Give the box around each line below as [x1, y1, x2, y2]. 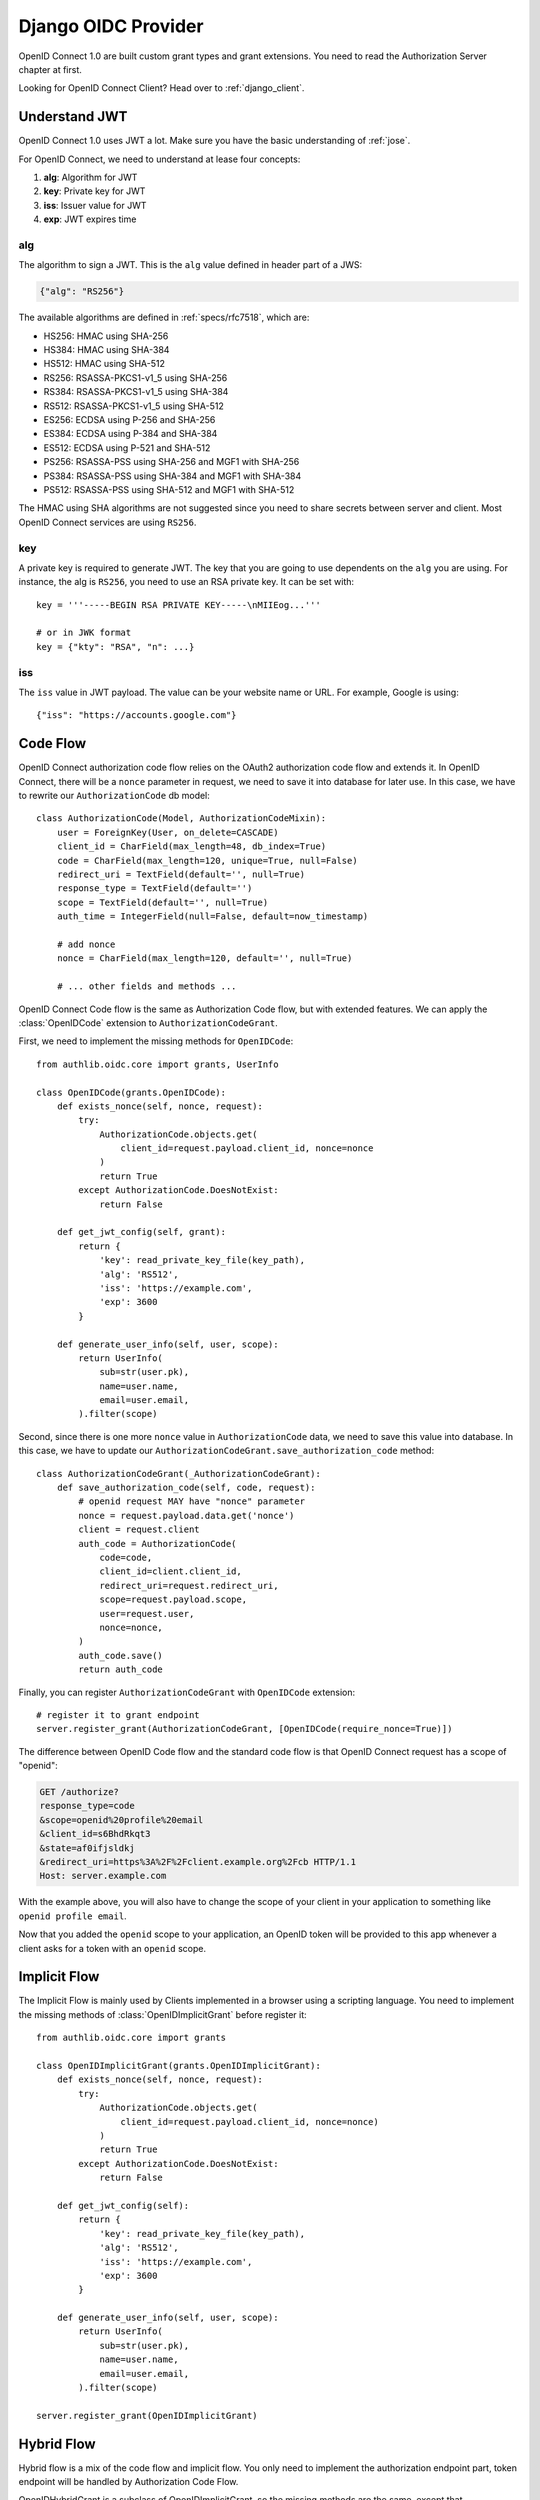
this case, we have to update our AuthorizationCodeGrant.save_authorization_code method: [18, 1445, 435, 1457]
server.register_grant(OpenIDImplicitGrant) [36, 2410, 259, 2421]
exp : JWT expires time [43, 213, 137, 225]
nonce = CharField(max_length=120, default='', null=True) [56, 953, 353, 964]
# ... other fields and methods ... [56, 981, 237, 992]
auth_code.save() [78, 1650, 164, 1661]
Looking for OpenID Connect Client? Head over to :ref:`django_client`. [18, 82, 305, 94]
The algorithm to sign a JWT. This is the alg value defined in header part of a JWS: [18, 259, 363, 271]
